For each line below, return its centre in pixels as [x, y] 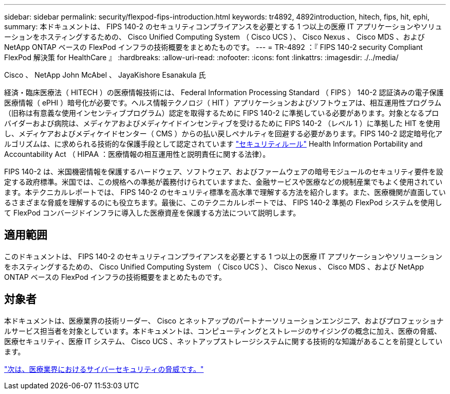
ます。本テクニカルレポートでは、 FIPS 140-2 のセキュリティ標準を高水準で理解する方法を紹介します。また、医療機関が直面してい [225, 192]
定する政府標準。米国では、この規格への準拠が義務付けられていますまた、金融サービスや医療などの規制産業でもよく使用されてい [223, 182]
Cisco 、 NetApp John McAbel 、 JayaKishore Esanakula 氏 [105, 75]
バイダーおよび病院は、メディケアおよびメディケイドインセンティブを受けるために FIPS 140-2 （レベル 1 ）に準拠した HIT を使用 [222, 123]
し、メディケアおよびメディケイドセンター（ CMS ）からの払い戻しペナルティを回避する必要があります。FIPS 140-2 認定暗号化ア [223, 133]
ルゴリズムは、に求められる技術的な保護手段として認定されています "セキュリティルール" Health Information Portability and [213, 144]
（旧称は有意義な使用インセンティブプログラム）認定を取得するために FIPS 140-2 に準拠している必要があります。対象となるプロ [222, 113]
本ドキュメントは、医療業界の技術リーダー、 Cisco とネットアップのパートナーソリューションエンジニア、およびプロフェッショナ [224, 320]
